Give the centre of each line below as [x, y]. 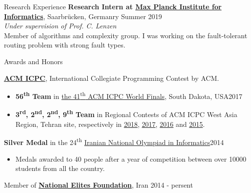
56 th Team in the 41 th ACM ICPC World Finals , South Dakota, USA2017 [129, 95]
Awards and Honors [34, 61]
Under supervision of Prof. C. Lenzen [60, 26]
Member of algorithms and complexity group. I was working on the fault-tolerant [126, 35]
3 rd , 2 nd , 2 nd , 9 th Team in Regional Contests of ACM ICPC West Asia [126, 114]
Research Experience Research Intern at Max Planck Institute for [113, 6]
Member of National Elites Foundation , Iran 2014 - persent [99, 184]
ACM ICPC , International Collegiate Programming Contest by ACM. [112, 78]
